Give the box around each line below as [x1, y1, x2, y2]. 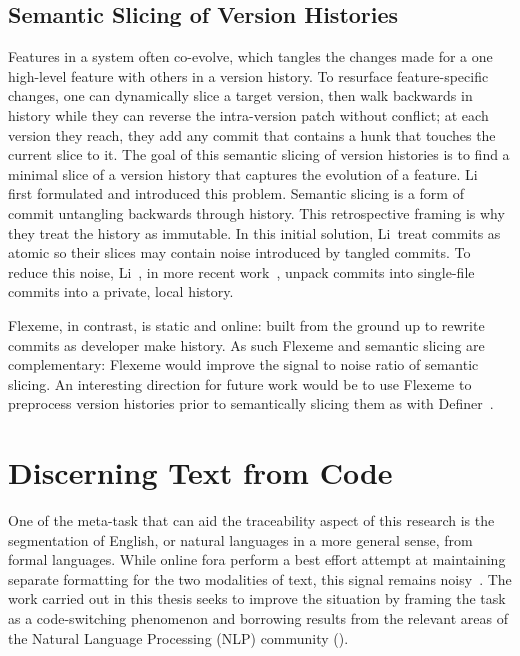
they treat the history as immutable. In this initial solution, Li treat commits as [8, 222, 501, 243]
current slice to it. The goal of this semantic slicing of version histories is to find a [8, 144, 510, 165]
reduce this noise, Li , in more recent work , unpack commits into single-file [8, 261, 475, 282]
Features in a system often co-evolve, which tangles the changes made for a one [8, 46, 493, 67]
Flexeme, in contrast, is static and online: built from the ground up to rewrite [8, 314, 485, 335]
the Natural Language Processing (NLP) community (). [8, 627, 349, 648]
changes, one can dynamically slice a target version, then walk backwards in [8, 85, 473, 106]
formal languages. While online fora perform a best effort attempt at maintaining [8, 549, 506, 570]
